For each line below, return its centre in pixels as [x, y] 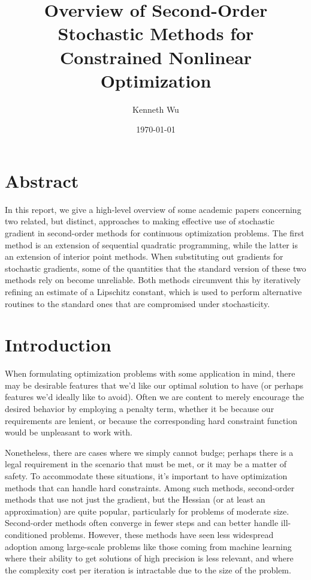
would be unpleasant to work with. [69, 432]
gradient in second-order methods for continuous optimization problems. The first [155, 233]
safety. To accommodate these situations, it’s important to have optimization [146, 476]
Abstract [42, 180]
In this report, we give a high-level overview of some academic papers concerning [153, 209]
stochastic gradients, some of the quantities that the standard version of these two [155, 268]
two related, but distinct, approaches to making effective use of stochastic [140, 221]
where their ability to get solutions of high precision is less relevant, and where [149, 558]
